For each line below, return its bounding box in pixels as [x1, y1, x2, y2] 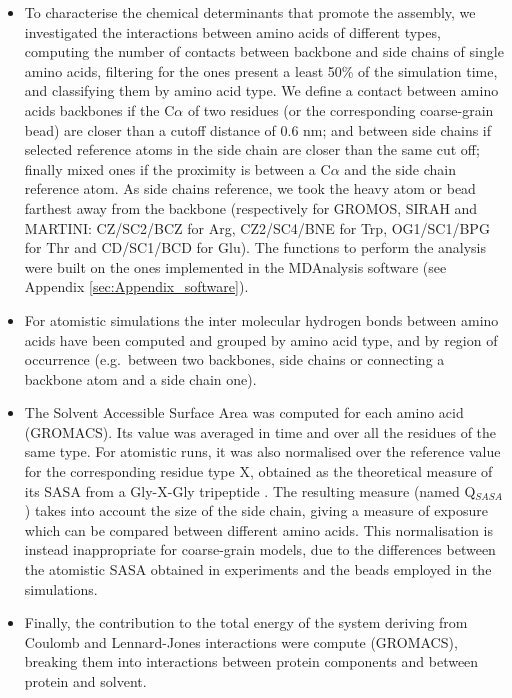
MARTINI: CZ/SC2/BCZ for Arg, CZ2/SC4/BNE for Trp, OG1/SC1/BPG [24, 217, 490, 238]
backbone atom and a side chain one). [24, 368, 257, 389]
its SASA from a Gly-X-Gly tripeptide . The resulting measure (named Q [24, 480, 476, 501]
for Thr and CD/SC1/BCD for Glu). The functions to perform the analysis [24, 237, 486, 258]
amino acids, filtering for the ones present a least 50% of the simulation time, [24, 60, 498, 81]
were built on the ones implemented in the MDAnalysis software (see [24, 256, 447, 277]
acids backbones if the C [24, 99, 175, 120]
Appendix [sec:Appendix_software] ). [24, 276, 249, 297]
